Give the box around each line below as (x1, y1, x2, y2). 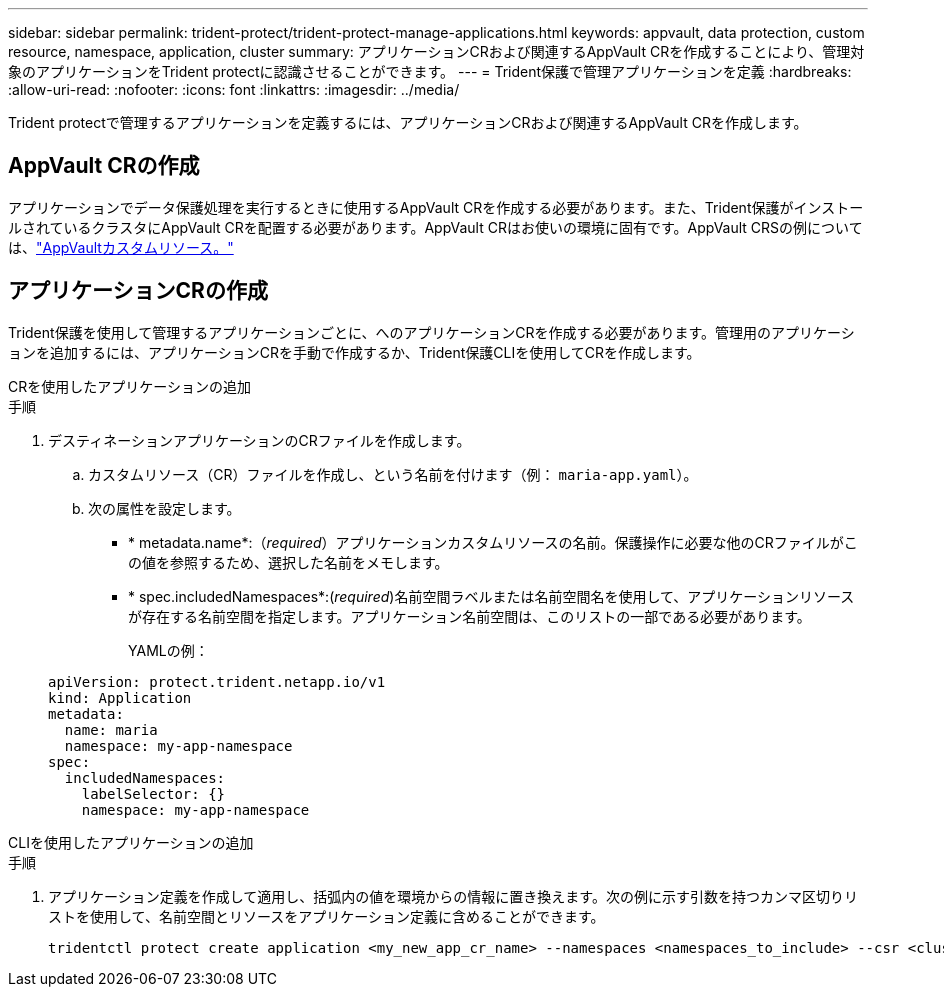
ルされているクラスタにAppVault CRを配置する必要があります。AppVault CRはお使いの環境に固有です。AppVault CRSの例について (8, 218, 863, 236)
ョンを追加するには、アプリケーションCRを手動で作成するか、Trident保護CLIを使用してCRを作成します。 (8, 343, 701, 361)
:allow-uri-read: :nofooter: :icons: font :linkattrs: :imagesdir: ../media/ (8, 81, 460, 98)
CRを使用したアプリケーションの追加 (8, 377, 251, 395)
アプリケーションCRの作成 (8, 278, 268, 304)
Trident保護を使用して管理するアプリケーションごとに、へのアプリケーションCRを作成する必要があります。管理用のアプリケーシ (8, 323, 855, 341)
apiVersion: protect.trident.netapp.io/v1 (48, 673, 386, 690)
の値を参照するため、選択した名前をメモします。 (128, 553, 449, 571)
